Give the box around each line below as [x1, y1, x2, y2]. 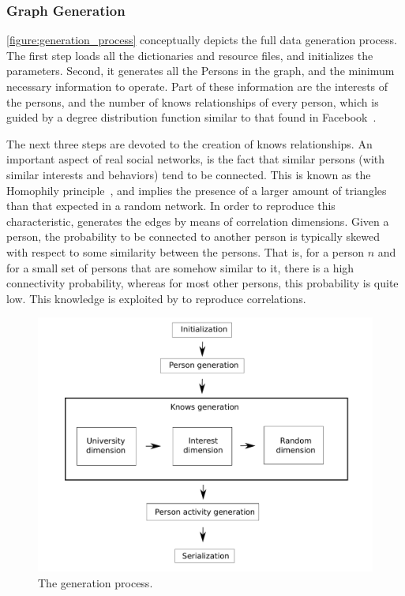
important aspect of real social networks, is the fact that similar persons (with [6, 151, 385, 167]
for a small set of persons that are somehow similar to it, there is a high [6, 259, 354, 276]
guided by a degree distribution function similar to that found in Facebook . [6, 109, 377, 126]
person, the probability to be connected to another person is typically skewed [6, 228, 380, 245]
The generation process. [38, 575, 153, 591]
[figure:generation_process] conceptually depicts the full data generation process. [6, 32, 397, 48]
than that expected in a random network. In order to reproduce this [6, 197, 336, 214]
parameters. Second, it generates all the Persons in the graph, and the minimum [6, 62, 395, 79]
